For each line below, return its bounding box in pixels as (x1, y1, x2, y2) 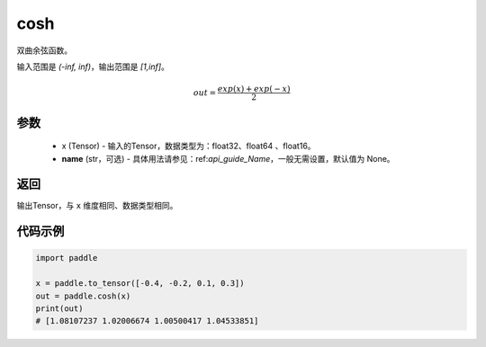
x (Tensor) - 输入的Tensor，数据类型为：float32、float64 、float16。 (61, 140, 316, 152)
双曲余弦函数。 (16, 45, 72, 56)
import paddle (35, 253, 98, 263)
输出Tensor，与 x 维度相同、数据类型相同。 (16, 200, 178, 211)
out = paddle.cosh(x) (35, 290, 131, 301)
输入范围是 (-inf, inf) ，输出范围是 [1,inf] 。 (16, 61, 170, 72)
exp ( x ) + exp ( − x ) (217, 84, 291, 94)
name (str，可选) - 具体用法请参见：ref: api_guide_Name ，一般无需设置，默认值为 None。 (61, 153, 395, 164)
